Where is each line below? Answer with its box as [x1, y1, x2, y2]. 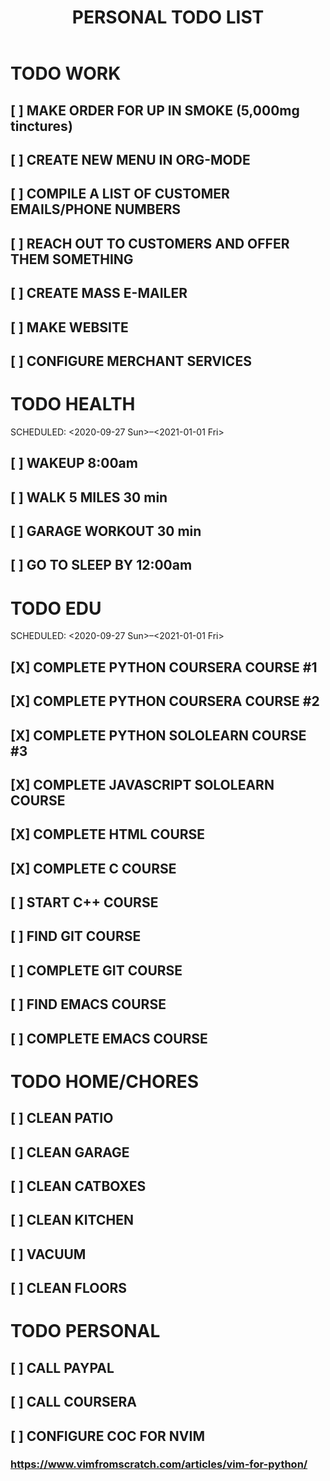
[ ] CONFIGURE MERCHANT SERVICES [10, 352, 252, 370]
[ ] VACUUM [10, 1246, 87, 1263]
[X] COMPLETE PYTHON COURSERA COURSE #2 [10, 693, 320, 710]
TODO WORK [10, 62, 122, 85]
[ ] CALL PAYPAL [10, 1359, 115, 1376]
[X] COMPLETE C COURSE [10, 860, 177, 877]
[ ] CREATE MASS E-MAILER [10, 285, 188, 302]
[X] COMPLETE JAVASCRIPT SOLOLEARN [10, 776, 275, 793]
